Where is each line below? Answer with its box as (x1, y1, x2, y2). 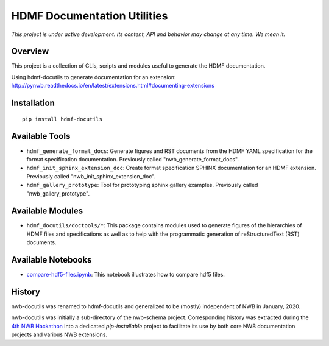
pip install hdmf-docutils (22, 116, 103, 122)
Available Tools (11, 131, 71, 141)
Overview (11, 46, 49, 57)
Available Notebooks (11, 255, 92, 265)
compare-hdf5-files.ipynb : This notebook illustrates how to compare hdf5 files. (26, 271, 225, 278)
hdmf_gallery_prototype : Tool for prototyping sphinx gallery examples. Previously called (26, 182, 258, 189)
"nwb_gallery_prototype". (26, 189, 90, 197)
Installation (11, 98, 55, 108)
